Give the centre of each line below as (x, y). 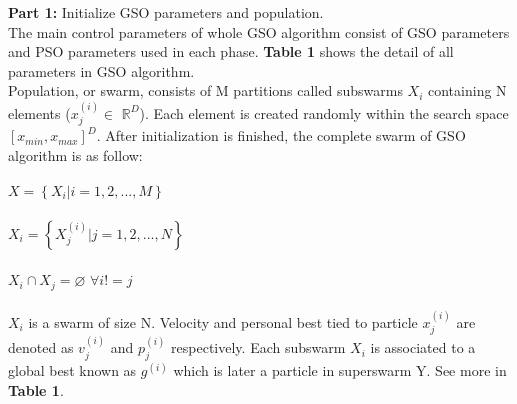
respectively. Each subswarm (258, 347)
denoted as (41, 347)
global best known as (72, 370)
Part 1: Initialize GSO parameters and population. (166, 12)
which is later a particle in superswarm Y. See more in (340, 370)
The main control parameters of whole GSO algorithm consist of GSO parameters (259, 31)
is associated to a (423, 347)
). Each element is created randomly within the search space (324, 112)
